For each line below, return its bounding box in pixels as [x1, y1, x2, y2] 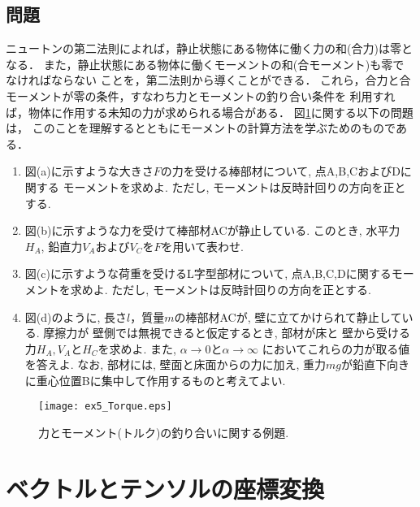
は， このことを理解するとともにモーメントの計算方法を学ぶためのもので [6, 119, 396, 136]
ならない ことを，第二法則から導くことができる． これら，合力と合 [50, 71, 411, 89]
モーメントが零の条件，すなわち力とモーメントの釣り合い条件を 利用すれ [6, 87, 396, 104]
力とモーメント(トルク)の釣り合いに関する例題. [38, 424, 289, 441]
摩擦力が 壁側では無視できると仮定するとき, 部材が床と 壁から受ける [43, 324, 410, 341]
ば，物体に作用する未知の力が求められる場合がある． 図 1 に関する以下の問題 [6, 103, 414, 120]
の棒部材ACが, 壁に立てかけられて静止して [174, 308, 402, 325]
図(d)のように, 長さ [24, 308, 128, 325]
